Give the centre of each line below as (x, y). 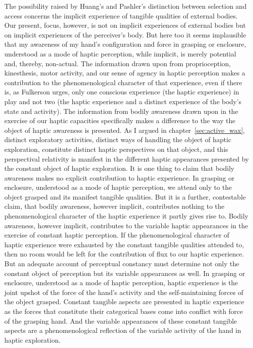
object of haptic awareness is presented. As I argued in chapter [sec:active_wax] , (125, 130)
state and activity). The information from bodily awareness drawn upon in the (121, 111)
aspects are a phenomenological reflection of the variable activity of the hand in (123, 330)
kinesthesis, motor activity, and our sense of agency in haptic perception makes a (125, 73)
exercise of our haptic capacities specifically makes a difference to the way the (120, 120)
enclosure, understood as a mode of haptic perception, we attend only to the (118, 187)
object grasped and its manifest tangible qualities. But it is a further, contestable (125, 196)
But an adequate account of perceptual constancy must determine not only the (122, 264)
